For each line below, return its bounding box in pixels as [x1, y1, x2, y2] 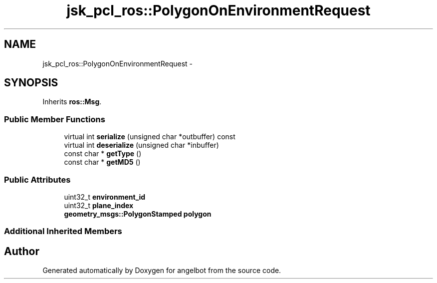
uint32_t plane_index [64, 201, 134, 210]
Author [4, 245, 39, 258]
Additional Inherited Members [4, 226, 122, 237]
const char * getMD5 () [64, 158, 141, 167]
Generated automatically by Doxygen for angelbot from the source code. [42, 266, 281, 275]
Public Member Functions [4, 114, 105, 124]
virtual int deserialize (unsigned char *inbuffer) [64, 141, 219, 150]
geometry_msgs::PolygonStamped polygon [64, 209, 212, 218]
